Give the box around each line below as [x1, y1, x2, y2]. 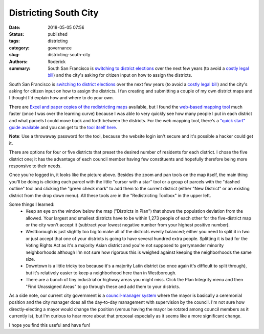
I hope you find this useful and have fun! [9, 322, 90, 328]
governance [47, 45, 72, 51]
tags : [9, 38, 20, 44]
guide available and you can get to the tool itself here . [9, 125, 117, 131]
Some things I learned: [9, 201, 55, 207]
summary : [9, 65, 31, 71]
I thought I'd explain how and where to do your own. [9, 95, 114, 101]
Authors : [9, 59, 28, 65]
